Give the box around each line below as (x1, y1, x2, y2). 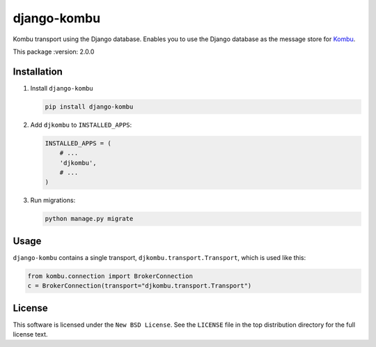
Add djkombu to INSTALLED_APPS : (30, 121, 132, 129)
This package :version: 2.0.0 (13, 47, 95, 56)
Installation (13, 65, 63, 77)
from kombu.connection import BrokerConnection (27, 272, 193, 280)
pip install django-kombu (45, 102, 134, 111)
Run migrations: (30, 196, 76, 205)
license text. (13, 330, 48, 339)
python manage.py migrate (45, 215, 134, 223)
